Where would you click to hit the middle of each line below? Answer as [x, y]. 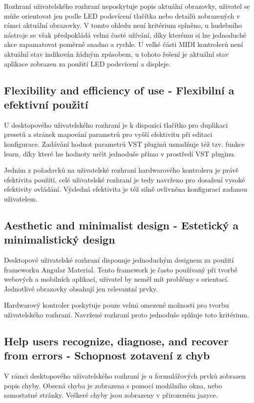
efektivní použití [46, 104]
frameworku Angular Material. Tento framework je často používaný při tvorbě [121, 269]
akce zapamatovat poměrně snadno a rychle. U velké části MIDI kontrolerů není [124, 44]
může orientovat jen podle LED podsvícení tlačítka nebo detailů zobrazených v [122, 15]
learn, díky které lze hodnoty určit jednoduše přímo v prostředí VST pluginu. [120, 153]
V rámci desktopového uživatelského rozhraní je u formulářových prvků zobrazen [125, 376]
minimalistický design [60, 239]
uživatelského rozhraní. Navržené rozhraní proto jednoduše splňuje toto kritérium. [127, 315]
